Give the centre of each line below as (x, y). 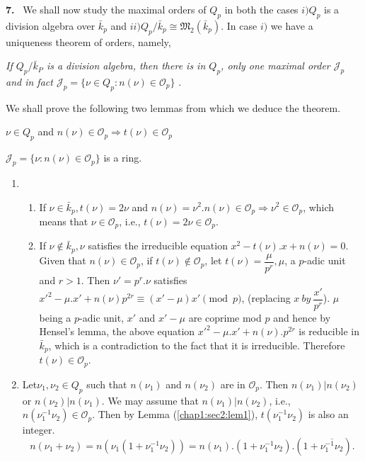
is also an (328, 414)
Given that (63, 260)
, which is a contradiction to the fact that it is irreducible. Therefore (197, 345)
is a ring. (123, 158)
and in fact (29, 81)
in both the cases (261, 9)
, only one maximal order (276, 66)
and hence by (302, 317)
